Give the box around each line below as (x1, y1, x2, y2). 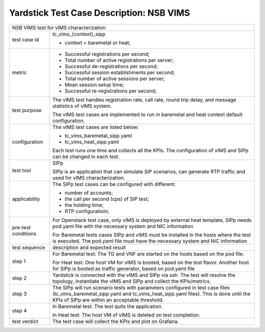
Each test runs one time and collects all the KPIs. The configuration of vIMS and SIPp (52, 147, 249, 154)
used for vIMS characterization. (52, 174, 125, 181)
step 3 (12, 290, 27, 297)
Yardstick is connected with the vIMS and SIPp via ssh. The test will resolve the (52, 272, 236, 278)
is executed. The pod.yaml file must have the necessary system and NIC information (52, 237, 247, 244)
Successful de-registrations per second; (64, 63, 158, 70)
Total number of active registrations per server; (64, 56, 174, 63)
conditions (12, 230, 37, 237)
